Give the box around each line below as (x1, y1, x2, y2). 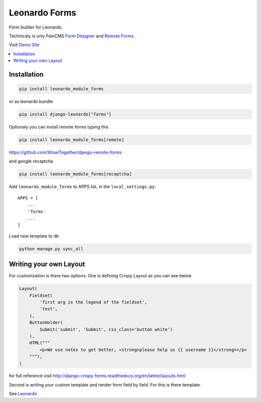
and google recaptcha (9, 158, 53, 164)
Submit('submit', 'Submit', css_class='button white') (39, 326, 173, 332)
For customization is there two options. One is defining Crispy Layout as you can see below (9, 273, 192, 279)
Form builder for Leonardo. (9, 24, 63, 30)
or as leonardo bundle (9, 98, 53, 104)
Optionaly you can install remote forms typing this (9, 124, 109, 130)
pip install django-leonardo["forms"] (19, 112, 112, 117)
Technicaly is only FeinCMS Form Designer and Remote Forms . (9, 33, 135, 39)
